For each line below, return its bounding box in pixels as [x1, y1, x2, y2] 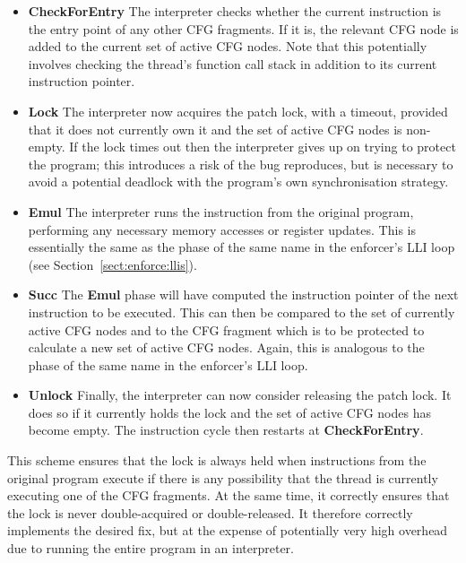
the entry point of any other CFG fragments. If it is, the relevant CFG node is [28, 19, 459, 38]
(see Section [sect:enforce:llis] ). [28, 255, 197, 273]
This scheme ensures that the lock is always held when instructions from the [7, 451, 427, 470]
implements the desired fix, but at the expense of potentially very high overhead [7, 521, 448, 540]
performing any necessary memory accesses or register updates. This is [28, 220, 416, 238]
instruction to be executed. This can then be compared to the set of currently [28, 302, 455, 321]
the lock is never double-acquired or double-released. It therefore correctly [7, 503, 413, 522]
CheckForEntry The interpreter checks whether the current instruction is [28, 2, 442, 20]
